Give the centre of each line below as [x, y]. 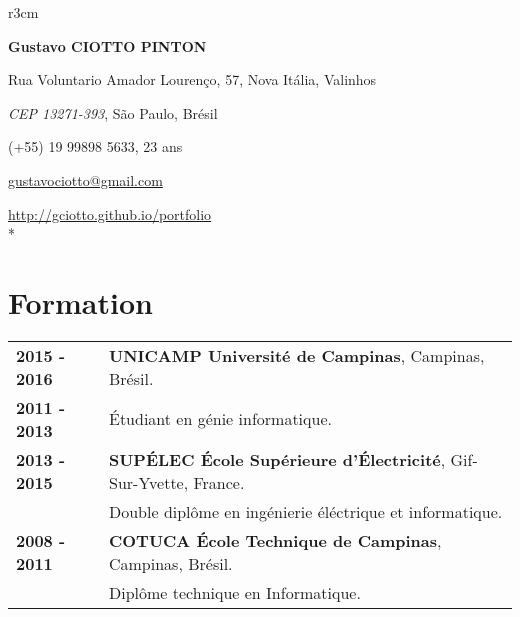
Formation [80, 301]
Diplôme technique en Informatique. [234, 592]
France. [219, 482]
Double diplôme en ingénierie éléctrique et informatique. [305, 511]
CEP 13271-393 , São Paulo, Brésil [113, 112]
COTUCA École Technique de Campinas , [275, 540]
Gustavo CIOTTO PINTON [107, 45]
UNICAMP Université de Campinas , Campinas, [296, 355]
